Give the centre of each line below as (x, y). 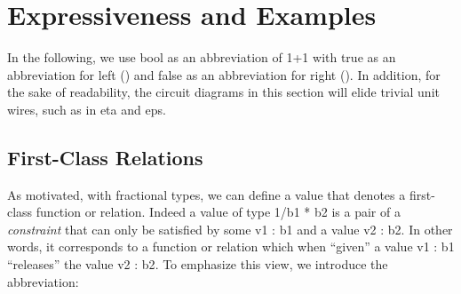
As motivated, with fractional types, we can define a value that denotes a (207, 194)
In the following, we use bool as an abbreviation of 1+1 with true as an (202, 57)
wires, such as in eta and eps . (87, 109)
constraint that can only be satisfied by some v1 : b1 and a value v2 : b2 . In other (230, 229)
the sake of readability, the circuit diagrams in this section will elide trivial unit (223, 92)
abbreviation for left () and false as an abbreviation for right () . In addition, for (224, 74)
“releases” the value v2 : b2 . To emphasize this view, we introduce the (198, 264)
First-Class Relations (105, 157)
